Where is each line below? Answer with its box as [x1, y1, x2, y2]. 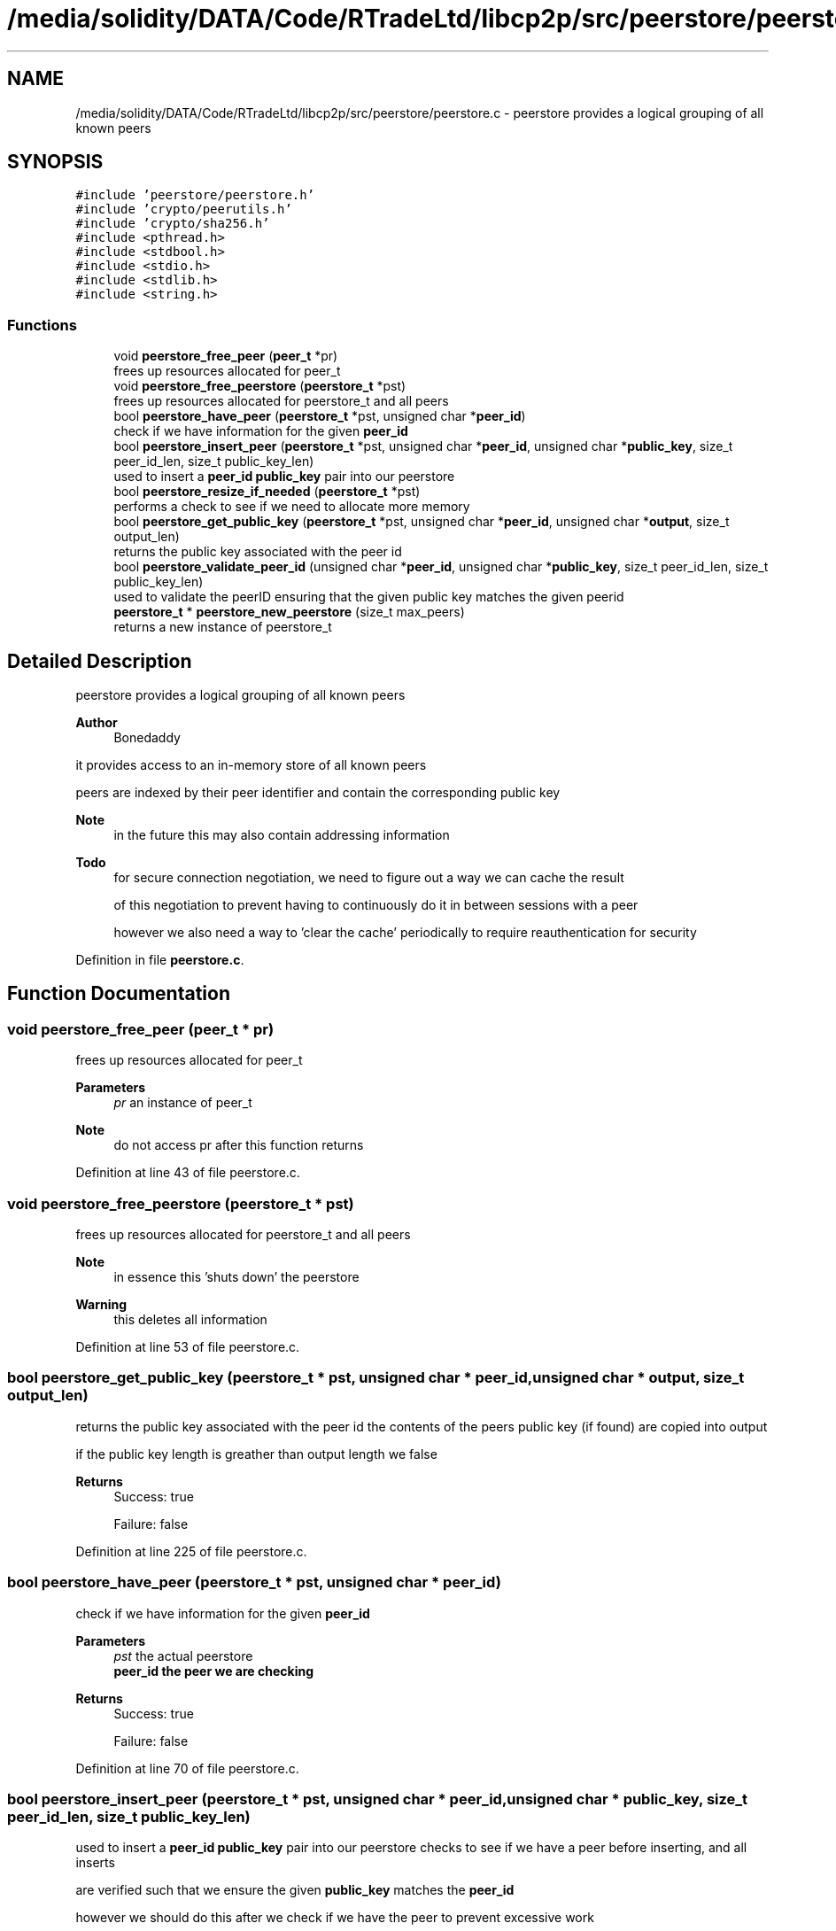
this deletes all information [113, 1312, 267, 1327]
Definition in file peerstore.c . [75, 952, 244, 968]
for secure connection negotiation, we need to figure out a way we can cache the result [113, 870, 624, 886]
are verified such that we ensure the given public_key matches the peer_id [75, 1882, 515, 1898]
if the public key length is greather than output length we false [75, 1446, 437, 1462]
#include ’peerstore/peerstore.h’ [75, 188, 315, 203]
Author [75, 715, 118, 731]
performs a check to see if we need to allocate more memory [113, 499, 470, 515]
